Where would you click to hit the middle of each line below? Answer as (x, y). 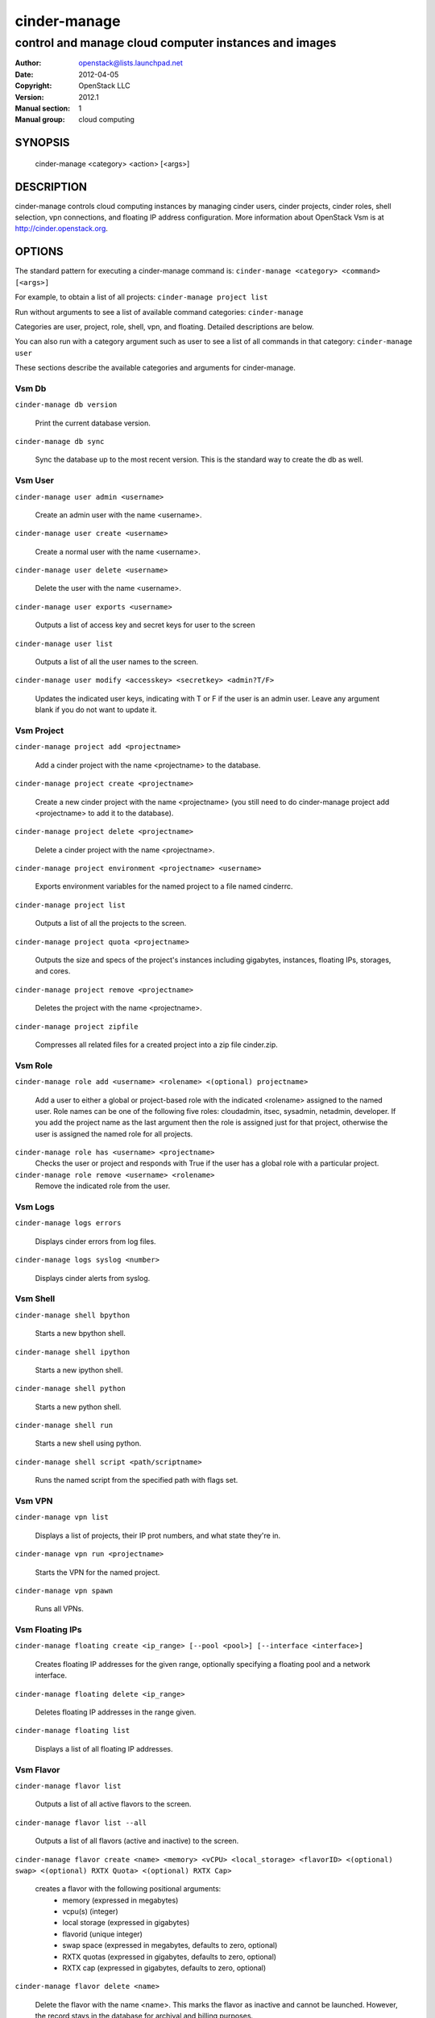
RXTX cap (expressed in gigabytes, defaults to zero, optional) (164, 1968)
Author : (28, 63)
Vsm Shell (35, 1299)
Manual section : (43, 108)
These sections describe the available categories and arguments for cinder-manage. (155, 368)
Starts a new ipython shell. (79, 1370)
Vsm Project (39, 731)
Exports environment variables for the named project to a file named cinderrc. (164, 886)
